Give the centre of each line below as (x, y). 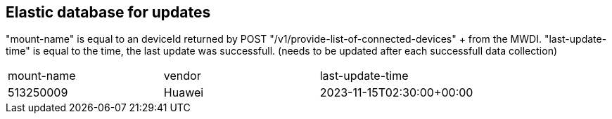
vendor (182, 76)
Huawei (184, 93)
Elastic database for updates (108, 12)
